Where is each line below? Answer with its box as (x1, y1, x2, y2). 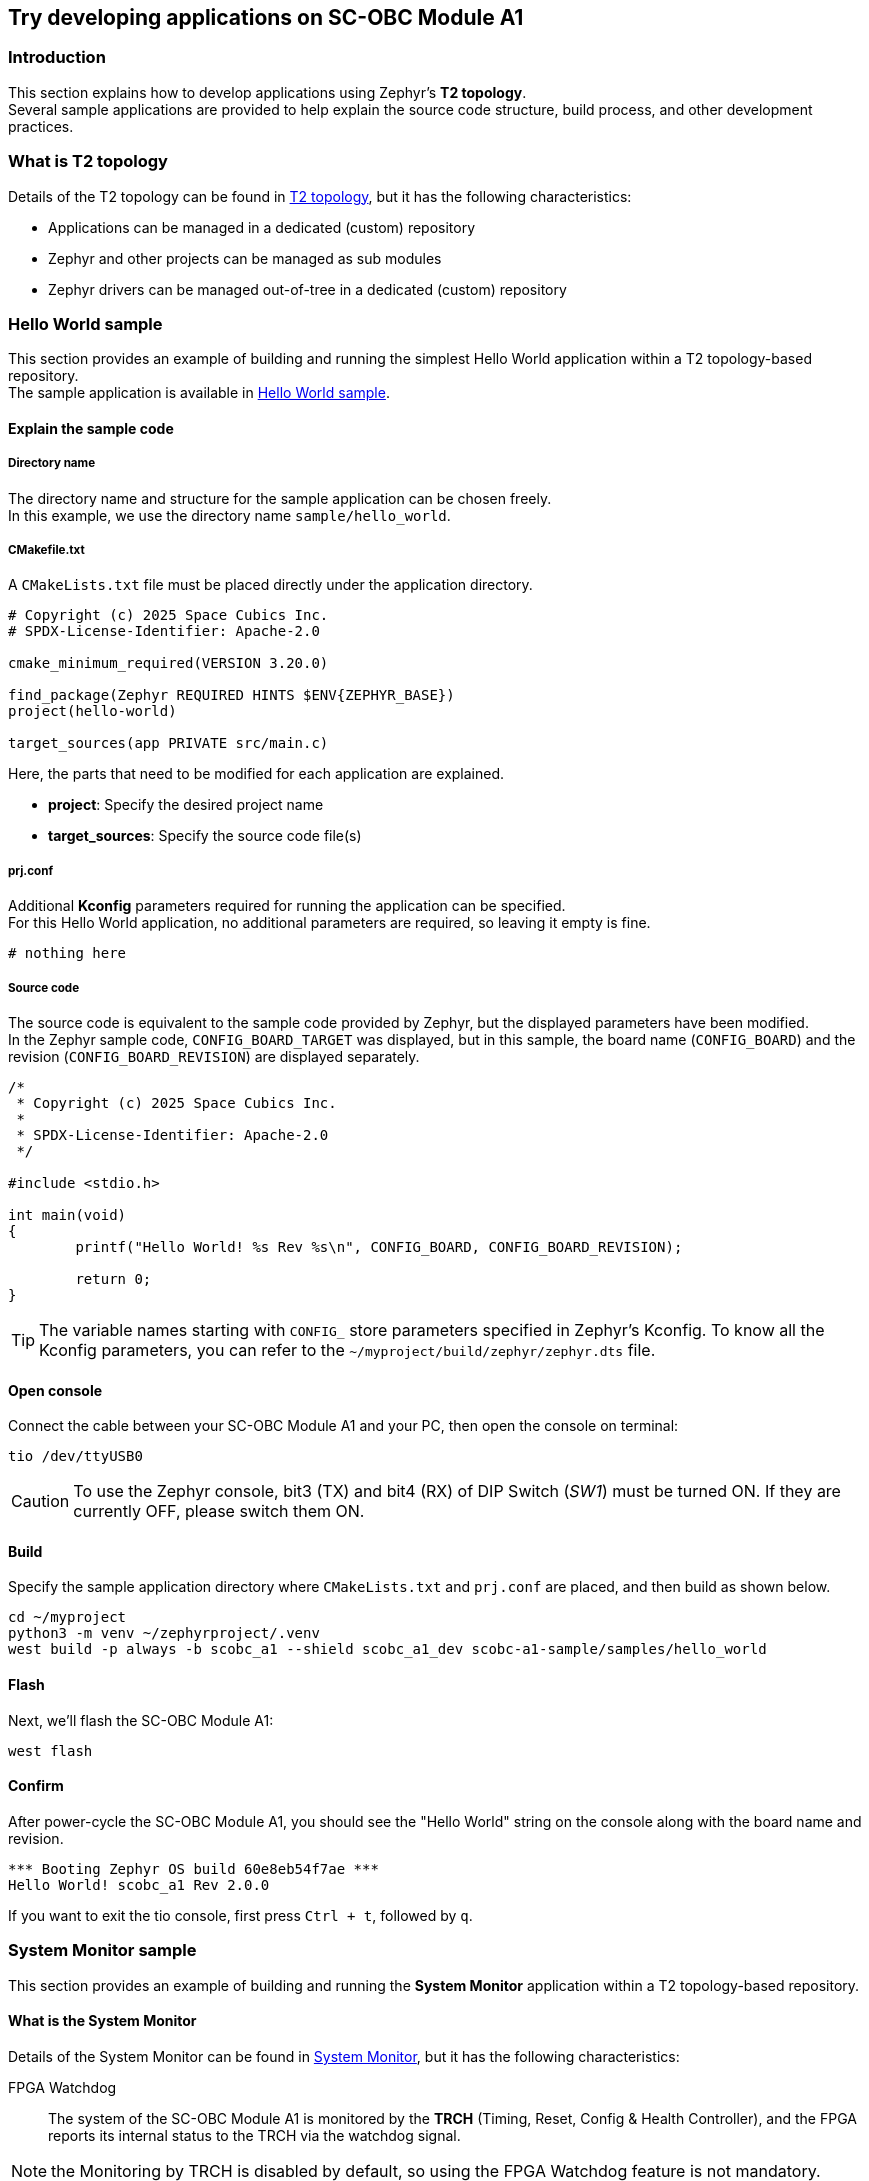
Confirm (8, 1777, 64, 1795)
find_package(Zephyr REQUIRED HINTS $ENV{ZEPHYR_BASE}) (8, 687, 455, 704)
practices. (8, 117, 74, 135)
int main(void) (8, 1207, 127, 1224)
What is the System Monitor (8, 2012, 197, 2030)
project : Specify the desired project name (48, 796, 324, 814)
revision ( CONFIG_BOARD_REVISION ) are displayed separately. (8, 1048, 420, 1066)
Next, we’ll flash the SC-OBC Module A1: (8, 1711, 274, 1729)
